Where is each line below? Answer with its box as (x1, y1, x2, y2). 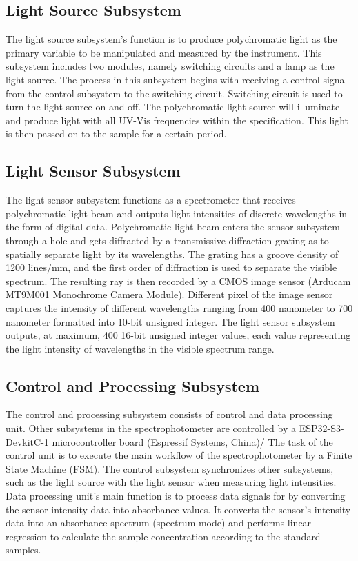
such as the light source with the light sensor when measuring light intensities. (6, 475, 337, 489)
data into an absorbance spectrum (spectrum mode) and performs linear (6, 515, 312, 530)
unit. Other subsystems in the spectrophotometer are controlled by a (6, 421, 296, 435)
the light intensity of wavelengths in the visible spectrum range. (6, 341, 275, 355)
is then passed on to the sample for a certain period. (6, 126, 227, 141)
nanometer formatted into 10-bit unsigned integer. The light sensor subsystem (6, 314, 335, 328)
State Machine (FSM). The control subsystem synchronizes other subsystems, (6, 461, 334, 475)
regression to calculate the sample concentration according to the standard (6, 529, 321, 543)
